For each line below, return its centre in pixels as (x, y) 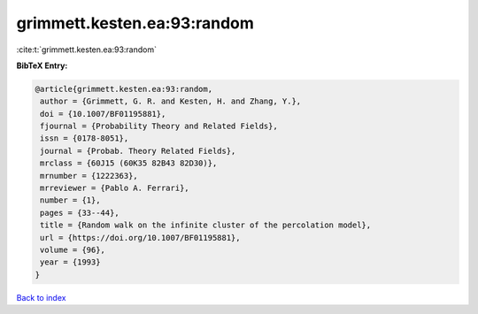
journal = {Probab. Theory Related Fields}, (138, 151)
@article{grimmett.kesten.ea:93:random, (123, 89)
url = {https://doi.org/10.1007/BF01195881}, (140, 237)
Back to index (41, 297)
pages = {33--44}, (80, 213)
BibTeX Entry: (42, 65)
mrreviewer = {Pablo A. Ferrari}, (115, 188)
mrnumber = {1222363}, (89, 176)
